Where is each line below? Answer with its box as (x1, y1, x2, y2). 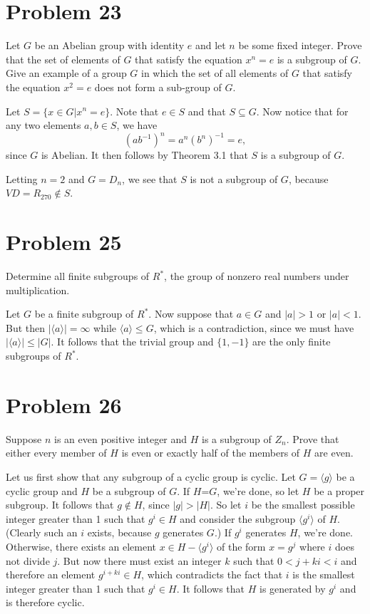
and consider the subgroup (180, 511, 296, 526)
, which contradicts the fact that (141, 567, 283, 582)
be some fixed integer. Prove (238, 38, 362, 53)
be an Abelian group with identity (34, 38, 185, 53)
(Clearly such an (6, 525, 78, 540)
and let (195, 38, 226, 53)
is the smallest (292, 567, 355, 582)
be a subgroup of (92, 483, 166, 498)
